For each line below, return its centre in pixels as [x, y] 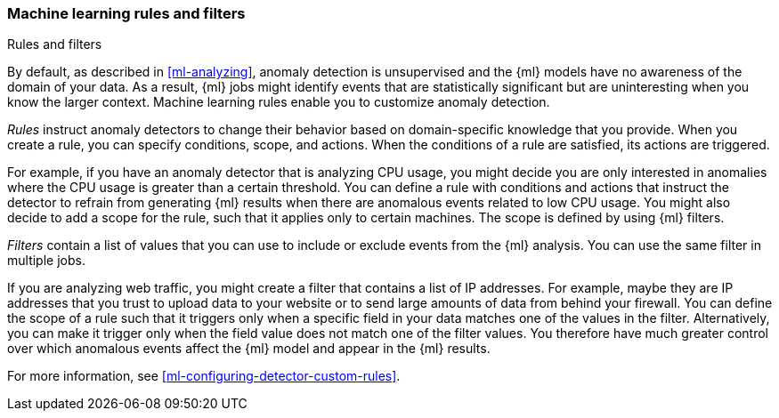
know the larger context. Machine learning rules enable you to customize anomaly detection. [279, 102]
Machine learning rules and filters [126, 13]
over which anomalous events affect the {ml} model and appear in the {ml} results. [249, 349]
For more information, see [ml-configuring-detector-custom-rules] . [204, 376]
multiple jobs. [46, 261]
